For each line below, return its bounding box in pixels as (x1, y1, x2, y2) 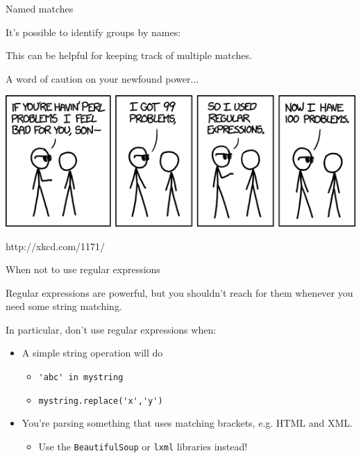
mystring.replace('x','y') (38, 395, 163, 406)
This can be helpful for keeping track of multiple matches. (6, 48, 252, 63)
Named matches (6, 1, 74, 15)
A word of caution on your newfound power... (6, 71, 199, 85)
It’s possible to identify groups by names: (6, 24, 181, 39)
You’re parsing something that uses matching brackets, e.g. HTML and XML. (22, 416, 353, 430)
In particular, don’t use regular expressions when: (6, 322, 217, 336)
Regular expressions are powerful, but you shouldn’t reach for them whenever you (6, 285, 353, 300)
